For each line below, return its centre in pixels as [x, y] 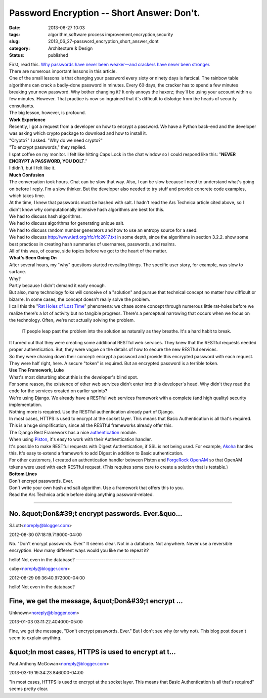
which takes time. [27, 196]
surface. [18, 272]
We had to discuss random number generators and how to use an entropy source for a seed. [103, 230]
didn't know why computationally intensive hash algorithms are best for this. [87, 209]
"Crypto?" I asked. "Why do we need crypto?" [56, 140]
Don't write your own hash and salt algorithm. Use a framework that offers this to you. [96, 488]
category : [20, 48]
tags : [15, 34]
